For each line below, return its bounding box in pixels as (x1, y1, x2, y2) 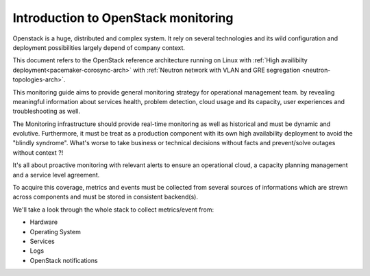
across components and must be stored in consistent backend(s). (12, 192, 199, 201)
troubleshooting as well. (12, 107, 81, 116)
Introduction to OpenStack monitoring (12, 10, 234, 25)
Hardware (29, 218, 58, 226)
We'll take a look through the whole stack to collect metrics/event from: (12, 205, 214, 214)
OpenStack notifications (29, 256, 99, 264)
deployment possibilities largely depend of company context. (12, 43, 185, 51)
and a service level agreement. (12, 171, 100, 179)
